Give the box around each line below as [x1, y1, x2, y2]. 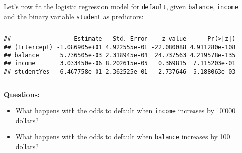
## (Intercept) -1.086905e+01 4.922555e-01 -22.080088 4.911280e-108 [4, 43, 236, 51]
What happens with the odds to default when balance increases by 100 [15, 131, 230, 142]
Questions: [4, 89, 40, 99]
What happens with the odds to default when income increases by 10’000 [15, 105, 236, 116]
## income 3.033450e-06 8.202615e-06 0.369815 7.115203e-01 [4, 60, 236, 67]
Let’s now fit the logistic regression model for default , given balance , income [4, 1, 238, 11]
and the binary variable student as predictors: [4, 11, 144, 21]
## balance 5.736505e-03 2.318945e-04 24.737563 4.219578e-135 [4, 51, 236, 59]
